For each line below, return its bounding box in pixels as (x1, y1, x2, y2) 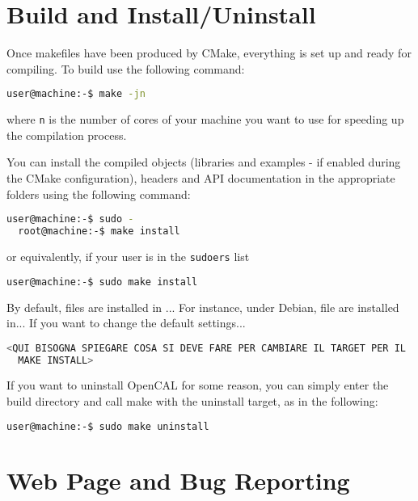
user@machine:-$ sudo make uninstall (6, 420, 209, 432)
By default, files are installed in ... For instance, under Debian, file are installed (6, 298, 399, 315)
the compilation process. (6, 126, 127, 143)
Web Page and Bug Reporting (6, 463, 350, 496)
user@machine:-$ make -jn (6, 88, 146, 100)
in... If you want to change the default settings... (6, 314, 246, 331)
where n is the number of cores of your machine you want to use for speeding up (6, 111, 404, 128)
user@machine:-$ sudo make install (6, 276, 198, 288)
